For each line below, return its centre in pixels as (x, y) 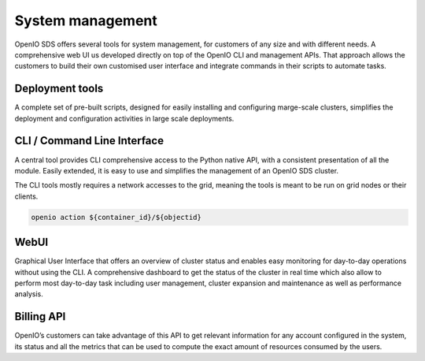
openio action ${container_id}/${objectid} (116, 217)
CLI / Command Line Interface (89, 141)
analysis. (29, 294)
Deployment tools (59, 89)
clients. (26, 196)
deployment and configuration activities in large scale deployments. (124, 118)
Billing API (40, 316)
